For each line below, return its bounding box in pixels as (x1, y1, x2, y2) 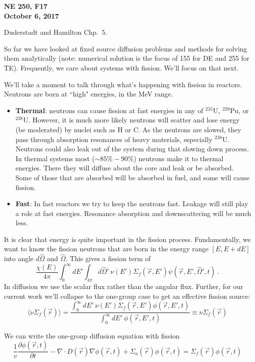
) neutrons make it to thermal (133, 153, 224, 163)
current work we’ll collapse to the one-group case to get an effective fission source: (4, 290, 250, 301)
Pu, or (229, 105, 249, 115)
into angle (4, 253, 34, 264)
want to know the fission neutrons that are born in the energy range (4, 243, 209, 254)
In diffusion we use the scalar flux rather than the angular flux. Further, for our (4, 281, 243, 291)
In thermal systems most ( (15, 153, 95, 163)
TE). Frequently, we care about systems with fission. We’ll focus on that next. (4, 62, 239, 72)
